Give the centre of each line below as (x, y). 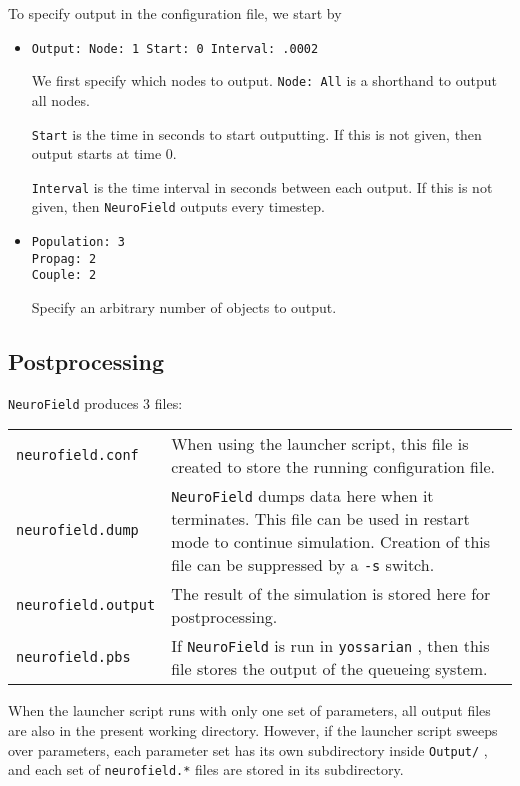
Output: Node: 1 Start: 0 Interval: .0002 (175, 48)
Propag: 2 (64, 258)
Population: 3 (78, 242)
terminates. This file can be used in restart (320, 519)
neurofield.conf (77, 455)
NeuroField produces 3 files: (95, 402)
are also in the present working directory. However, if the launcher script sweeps (253, 730)
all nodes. (60, 99)
